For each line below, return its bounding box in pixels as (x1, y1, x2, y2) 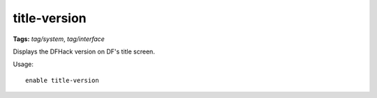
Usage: (13, 60, 34, 69)
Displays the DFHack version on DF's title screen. (13, 47, 155, 56)
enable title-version (25, 76, 99, 84)
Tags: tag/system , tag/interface (13, 35, 105, 43)
